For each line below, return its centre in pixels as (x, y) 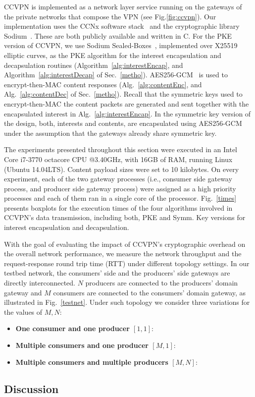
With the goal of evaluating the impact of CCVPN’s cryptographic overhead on (125, 244)
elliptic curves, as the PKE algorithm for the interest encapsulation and (113, 55)
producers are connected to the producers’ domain (162, 283)
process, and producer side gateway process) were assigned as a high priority (120, 188)
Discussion (31, 388)
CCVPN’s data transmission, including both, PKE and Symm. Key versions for (125, 217)
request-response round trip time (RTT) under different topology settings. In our (127, 263)
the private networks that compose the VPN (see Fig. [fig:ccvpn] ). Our (110, 16)
